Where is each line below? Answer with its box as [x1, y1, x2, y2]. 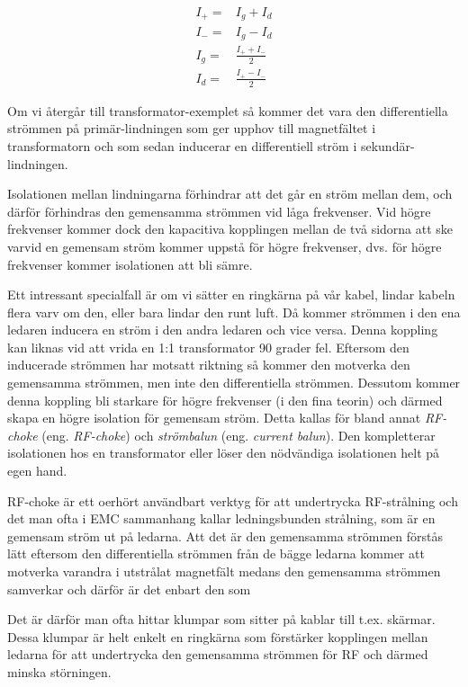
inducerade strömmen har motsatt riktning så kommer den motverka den [7, 355, 410, 374]
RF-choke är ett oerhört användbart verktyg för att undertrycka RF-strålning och [7, 491, 458, 510]
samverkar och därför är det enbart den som [7, 579, 251, 598]
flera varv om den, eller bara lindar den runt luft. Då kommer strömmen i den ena [7, 302, 461, 321]
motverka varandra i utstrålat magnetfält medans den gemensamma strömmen [7, 562, 441, 580]
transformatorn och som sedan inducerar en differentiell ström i [7, 136, 357, 155]
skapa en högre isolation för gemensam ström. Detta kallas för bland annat [7, 408, 421, 427]
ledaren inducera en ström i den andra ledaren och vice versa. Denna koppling [7, 320, 438, 339]
